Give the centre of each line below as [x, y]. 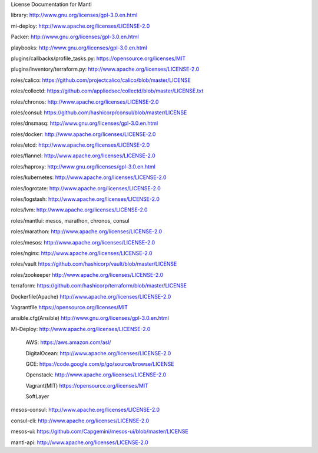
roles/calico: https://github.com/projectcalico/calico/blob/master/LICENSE [101, 80]
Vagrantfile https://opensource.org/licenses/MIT [69, 307]
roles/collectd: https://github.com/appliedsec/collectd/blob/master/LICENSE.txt [107, 91]
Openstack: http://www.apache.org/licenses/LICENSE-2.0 [96, 375]
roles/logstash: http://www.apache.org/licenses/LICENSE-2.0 [85, 199]
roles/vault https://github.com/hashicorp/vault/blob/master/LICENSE [94, 264]
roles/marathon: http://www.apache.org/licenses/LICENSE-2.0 [87, 232]
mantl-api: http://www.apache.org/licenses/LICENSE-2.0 [79, 442]
